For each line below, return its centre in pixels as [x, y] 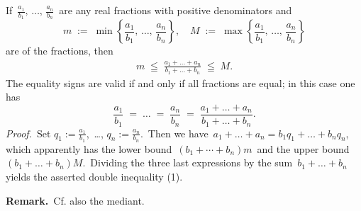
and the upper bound [303, 148]
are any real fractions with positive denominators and [176, 10]
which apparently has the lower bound [89, 148]
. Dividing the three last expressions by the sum [188, 162]
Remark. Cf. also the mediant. [75, 200]
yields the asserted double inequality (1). [94, 176]
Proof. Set [28, 133]
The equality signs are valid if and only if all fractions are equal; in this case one [180, 82]
